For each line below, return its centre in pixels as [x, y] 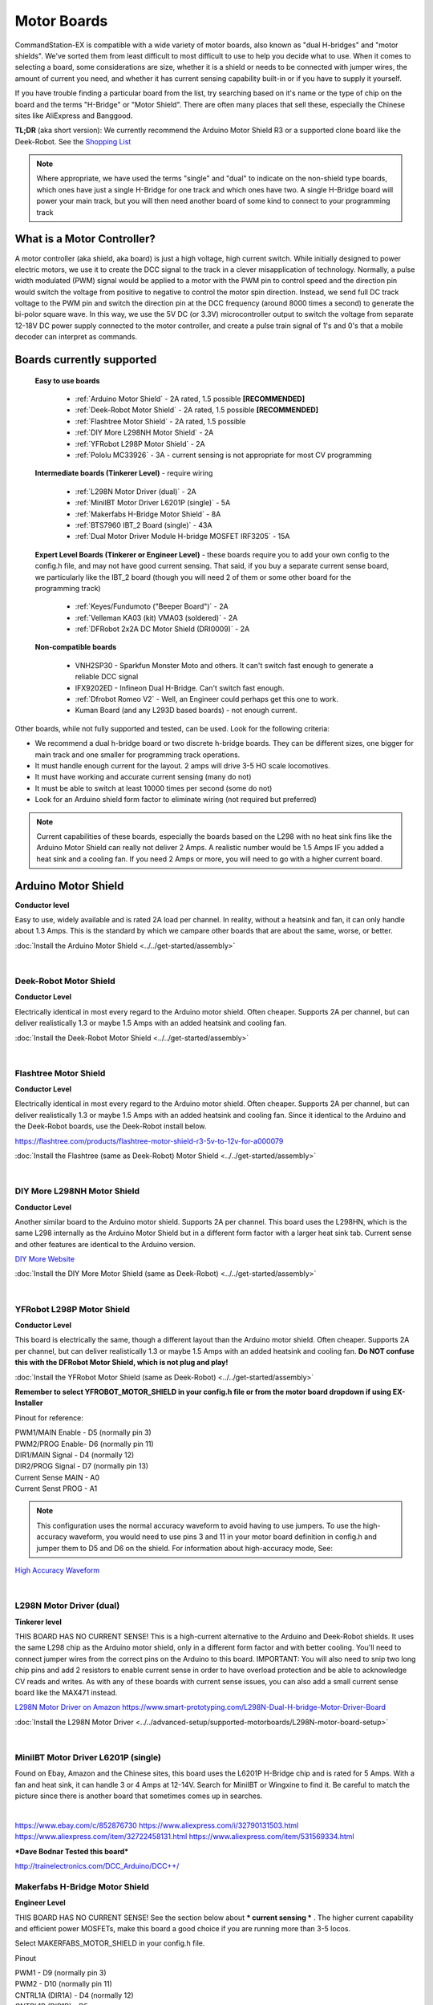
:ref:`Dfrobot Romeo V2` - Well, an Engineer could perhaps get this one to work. [206, 699]
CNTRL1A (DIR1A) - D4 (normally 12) [74, 1995]
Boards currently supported [86, 360]
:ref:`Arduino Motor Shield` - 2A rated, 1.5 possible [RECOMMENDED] [190, 399]
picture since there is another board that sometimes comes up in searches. [139, 1796]
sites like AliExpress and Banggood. [74, 115]
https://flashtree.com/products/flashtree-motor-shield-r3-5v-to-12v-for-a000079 [149, 1141]
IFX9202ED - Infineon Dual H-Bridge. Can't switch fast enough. [180, 688]
